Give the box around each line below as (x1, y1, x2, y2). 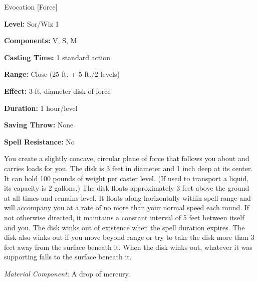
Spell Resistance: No (4, 136, 75, 147)
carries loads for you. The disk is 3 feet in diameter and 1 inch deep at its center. (4, 163, 253, 173)
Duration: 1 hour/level (4, 102, 78, 113)
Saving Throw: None (4, 119, 74, 130)
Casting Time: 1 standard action (4, 52, 110, 62)
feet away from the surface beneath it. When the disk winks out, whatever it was (4, 241, 252, 252)
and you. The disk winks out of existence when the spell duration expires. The (4, 222, 245, 232)
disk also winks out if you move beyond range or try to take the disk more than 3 (4, 232, 254, 242)
